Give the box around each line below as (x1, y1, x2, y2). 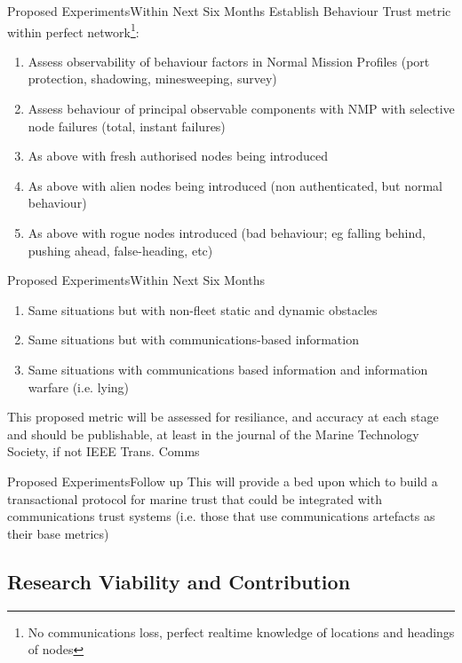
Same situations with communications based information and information (28, 359, 428, 378)
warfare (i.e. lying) (28, 377, 130, 396)
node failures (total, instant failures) (28, 116, 226, 135)
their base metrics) (7, 524, 109, 542)
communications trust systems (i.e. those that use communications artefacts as (7, 507, 435, 525)
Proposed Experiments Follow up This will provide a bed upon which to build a (7, 471, 438, 490)
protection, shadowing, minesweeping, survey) (28, 69, 277, 88)
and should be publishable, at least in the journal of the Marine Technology (7, 424, 419, 443)
